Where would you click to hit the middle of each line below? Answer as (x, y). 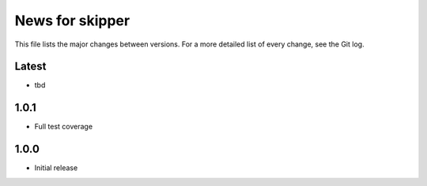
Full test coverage (64, 127)
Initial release (56, 168)
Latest (30, 67)
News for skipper (72, 20)
